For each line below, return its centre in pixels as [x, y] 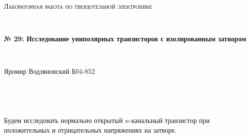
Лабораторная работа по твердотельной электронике [78, 6]
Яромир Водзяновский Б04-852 [49, 71]
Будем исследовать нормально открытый [63, 120]
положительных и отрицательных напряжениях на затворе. [90, 129]
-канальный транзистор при [169, 120]
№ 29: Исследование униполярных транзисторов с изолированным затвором [125, 39]
